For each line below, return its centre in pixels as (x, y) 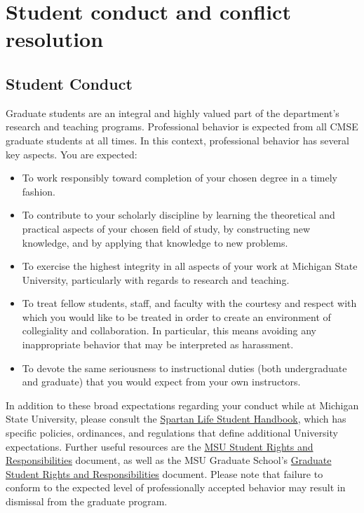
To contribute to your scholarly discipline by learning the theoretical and (178, 215)
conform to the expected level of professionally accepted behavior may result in (176, 487)
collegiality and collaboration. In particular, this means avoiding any (169, 330)
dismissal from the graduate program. (87, 501)
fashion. (39, 191)
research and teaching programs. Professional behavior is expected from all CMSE (182, 126)
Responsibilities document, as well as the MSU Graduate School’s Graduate (169, 460)
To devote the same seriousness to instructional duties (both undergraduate (184, 368)
